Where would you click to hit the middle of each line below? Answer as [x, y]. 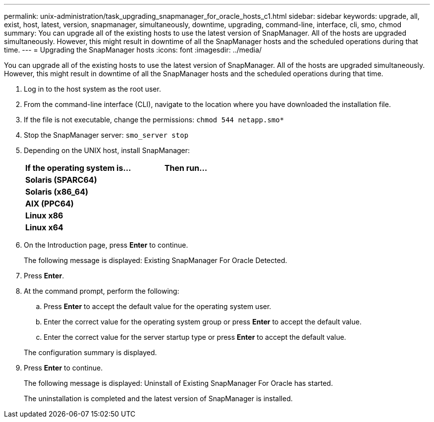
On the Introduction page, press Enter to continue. [106, 245]
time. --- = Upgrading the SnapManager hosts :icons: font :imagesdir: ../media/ [133, 50]
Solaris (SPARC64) [61, 180]
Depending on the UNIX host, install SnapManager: [107, 150]
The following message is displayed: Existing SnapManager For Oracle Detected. [156, 260]
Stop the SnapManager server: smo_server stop [106, 135]
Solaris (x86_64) [57, 192]
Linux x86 [44, 215]
